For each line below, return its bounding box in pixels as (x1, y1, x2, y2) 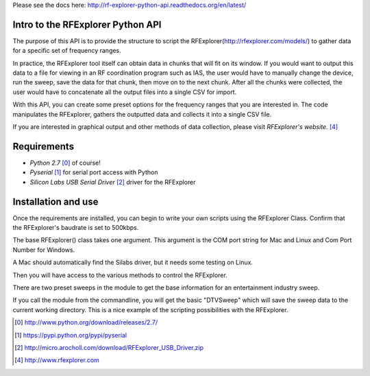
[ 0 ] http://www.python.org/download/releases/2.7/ (14, 318, 158, 327)
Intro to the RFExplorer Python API (12, 19, 162, 30)
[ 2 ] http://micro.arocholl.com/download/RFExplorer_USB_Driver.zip (14, 343, 203, 351)
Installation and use (12, 196, 99, 207)
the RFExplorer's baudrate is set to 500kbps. (12, 224, 139, 232)
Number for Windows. (12, 246, 75, 254)
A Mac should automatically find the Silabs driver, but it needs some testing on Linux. (12, 258, 254, 267)
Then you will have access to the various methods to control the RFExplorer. (12, 271, 227, 279)
